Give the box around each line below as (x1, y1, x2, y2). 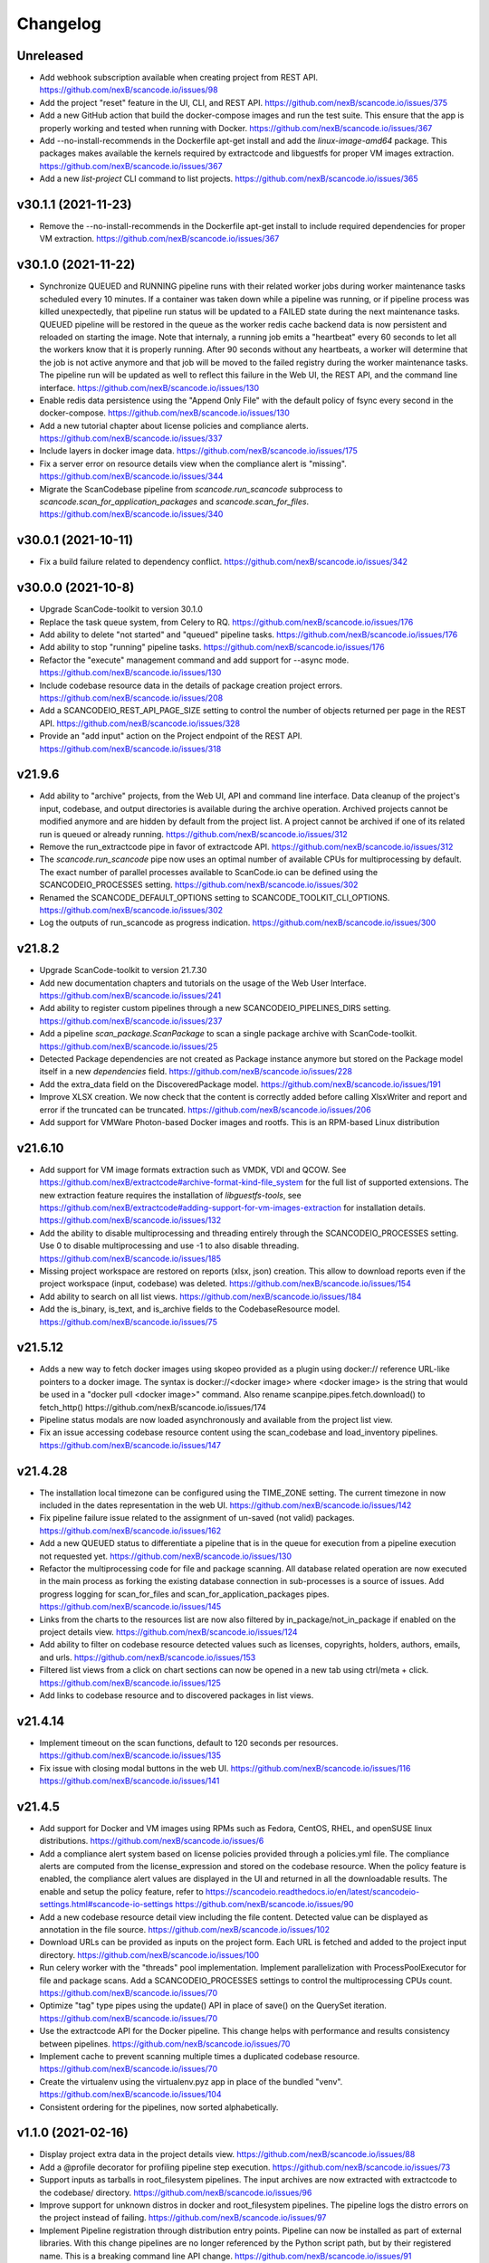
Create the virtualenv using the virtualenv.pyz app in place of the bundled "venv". (39, 2076, 343, 2086)
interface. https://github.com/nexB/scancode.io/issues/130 (39, 382, 260, 393)
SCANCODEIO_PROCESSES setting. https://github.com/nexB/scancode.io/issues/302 (39, 879, 359, 891)
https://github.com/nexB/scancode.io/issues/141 (39, 1775, 220, 1787)
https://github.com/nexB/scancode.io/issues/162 (39, 1525, 222, 1536)
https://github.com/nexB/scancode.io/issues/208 (39, 692, 224, 703)
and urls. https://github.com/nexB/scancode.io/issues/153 (39, 1652, 256, 1663)
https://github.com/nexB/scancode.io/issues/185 (39, 1253, 222, 1264)
